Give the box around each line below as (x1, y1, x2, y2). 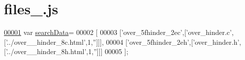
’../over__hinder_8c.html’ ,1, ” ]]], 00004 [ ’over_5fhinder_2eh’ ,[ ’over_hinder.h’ (5, 36, 240, 47)
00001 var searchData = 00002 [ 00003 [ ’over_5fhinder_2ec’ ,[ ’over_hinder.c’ (4, 27, 232, 37)
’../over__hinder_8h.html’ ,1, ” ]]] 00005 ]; (5, 46, 128, 57)
